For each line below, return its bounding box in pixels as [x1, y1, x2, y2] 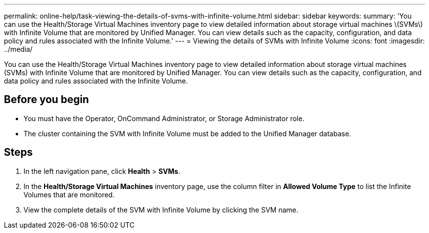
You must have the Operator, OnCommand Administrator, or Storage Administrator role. [24, 114, 305, 123]
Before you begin [4, 93, 89, 106]
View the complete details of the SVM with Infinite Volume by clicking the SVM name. [24, 205, 299, 214]
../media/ [4, 45, 33, 53]
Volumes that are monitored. [24, 190, 115, 199]
